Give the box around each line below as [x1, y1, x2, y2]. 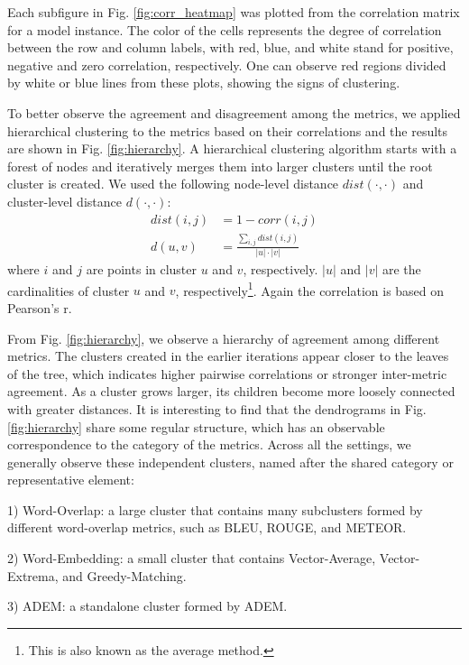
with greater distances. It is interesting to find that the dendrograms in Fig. [7, 399, 427, 418]
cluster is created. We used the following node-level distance [7, 174, 339, 193]
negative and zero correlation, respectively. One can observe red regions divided [7, 55, 446, 74]
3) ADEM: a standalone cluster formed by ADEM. [7, 596, 288, 615]
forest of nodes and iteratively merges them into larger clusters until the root [7, 156, 433, 175]
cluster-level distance [7, 191, 122, 210]
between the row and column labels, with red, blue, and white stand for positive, [7, 38, 454, 57]
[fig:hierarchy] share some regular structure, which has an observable [7, 417, 385, 436]
